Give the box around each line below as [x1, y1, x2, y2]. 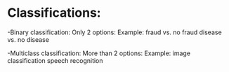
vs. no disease [7, 35, 49, 43]
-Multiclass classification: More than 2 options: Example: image [7, 49, 191, 57]
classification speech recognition [7, 56, 103, 64]
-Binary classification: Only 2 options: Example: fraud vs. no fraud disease [7, 28, 223, 36]
